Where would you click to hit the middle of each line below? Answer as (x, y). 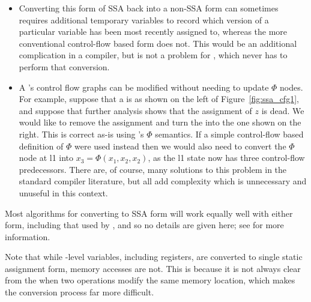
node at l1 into (46, 158)
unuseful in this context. (63, 192)
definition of (41, 146)
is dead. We (283, 110)
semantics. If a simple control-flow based (229, 134)
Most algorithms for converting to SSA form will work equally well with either (149, 213)
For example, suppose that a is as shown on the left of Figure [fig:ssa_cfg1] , (159, 99)
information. (28, 236)
